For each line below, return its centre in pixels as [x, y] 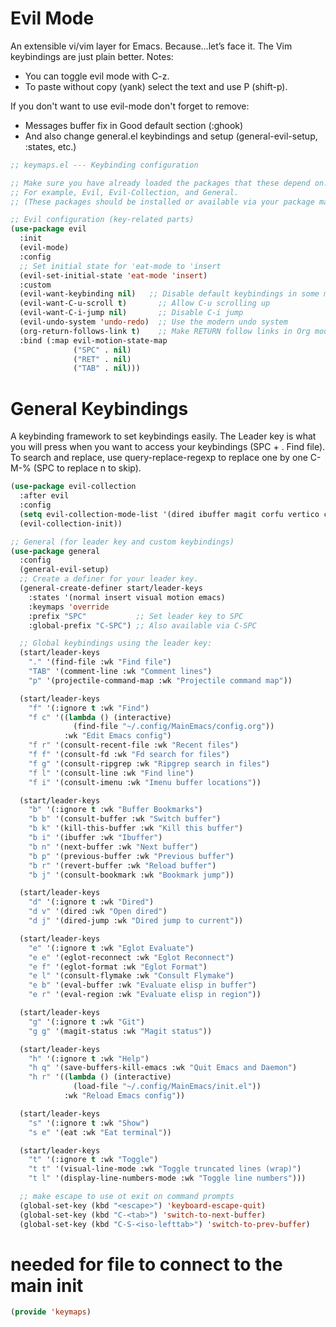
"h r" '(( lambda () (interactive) [100, 1077]
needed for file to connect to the [146, 1264]
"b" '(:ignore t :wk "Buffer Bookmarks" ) [115, 810]
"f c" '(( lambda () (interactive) [100, 717]
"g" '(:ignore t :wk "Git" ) [86, 1022]
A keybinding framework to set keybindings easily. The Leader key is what [163, 436]
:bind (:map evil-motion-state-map [93, 340]
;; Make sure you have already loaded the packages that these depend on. [169, 183]
